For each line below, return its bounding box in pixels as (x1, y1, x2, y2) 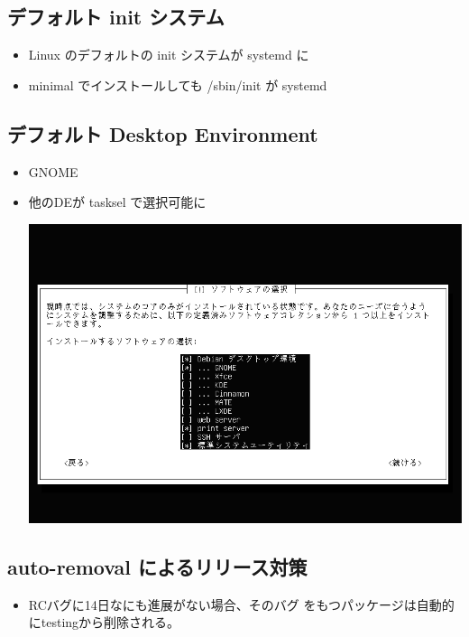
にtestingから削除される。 (28, 613, 180, 632)
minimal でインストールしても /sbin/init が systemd (28, 75, 327, 94)
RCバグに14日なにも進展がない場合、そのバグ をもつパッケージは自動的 (28, 595, 455, 614)
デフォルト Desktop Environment (7, 119, 318, 147)
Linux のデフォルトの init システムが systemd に (28, 45, 309, 64)
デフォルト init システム (7, 3, 225, 31)
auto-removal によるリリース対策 (7, 552, 308, 580)
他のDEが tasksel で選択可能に (28, 192, 207, 211)
